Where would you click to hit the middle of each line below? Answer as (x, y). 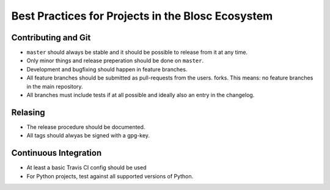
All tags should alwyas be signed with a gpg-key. (88, 136)
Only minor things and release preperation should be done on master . (115, 60)
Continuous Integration (57, 153)
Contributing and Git (51, 38)
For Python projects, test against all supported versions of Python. (110, 176)
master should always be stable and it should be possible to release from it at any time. (137, 53)
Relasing (28, 112)
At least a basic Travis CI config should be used (86, 167)
